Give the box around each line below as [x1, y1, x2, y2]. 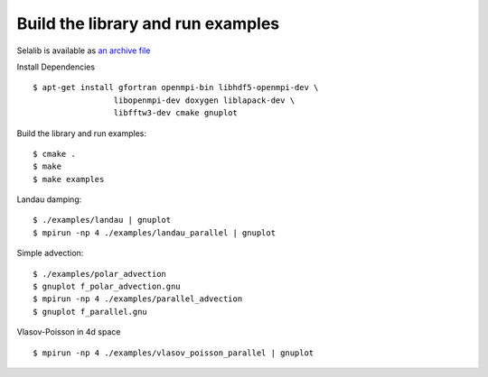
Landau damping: [16, 194, 82, 205]
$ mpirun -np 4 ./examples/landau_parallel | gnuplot [33, 227, 276, 238]
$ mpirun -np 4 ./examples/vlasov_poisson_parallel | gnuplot [33, 347, 314, 358]
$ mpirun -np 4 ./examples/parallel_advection [33, 294, 243, 304]
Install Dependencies [16, 61, 95, 72]
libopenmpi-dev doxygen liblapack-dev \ [113, 95, 296, 106]
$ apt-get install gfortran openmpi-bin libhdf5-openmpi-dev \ [33, 82, 319, 93]
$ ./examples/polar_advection [33, 269, 167, 279]
